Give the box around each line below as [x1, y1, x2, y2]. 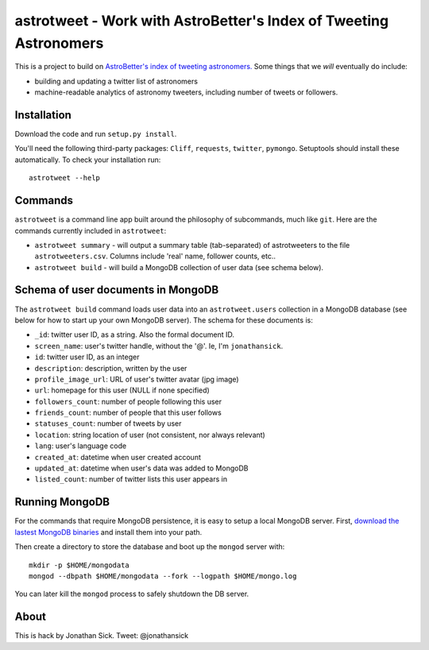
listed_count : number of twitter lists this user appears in [34, 474, 228, 484]
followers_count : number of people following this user [34, 397, 222, 406]
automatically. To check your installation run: [14, 155, 161, 164]
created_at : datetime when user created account [34, 452, 202, 462]
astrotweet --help [29, 173, 101, 183]
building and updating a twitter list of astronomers [34, 76, 199, 86]
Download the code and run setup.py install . [14, 130, 177, 139]
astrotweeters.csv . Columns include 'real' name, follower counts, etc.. [34, 251, 276, 261]
